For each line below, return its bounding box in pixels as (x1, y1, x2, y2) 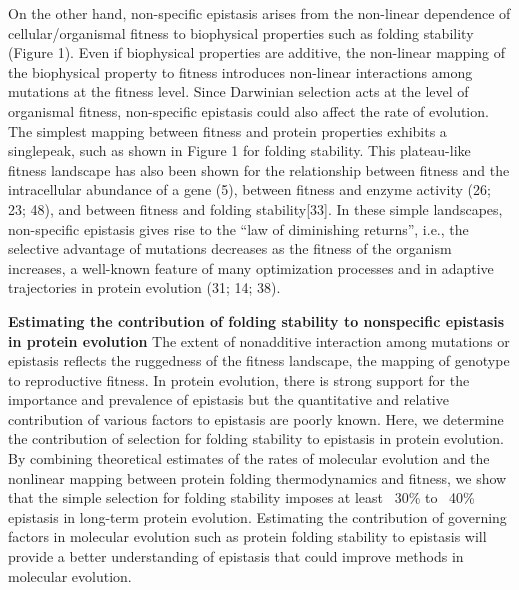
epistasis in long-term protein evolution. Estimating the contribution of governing (8, 506, 507, 527)
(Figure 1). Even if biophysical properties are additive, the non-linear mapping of (8, 42, 506, 63)
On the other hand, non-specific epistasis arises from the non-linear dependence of (8, 3, 511, 23)
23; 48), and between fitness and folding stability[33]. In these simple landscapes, (8, 198, 503, 219)
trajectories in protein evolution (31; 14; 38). (8, 277, 281, 298)
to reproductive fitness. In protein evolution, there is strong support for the (8, 369, 470, 390)
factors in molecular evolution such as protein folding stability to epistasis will (8, 526, 487, 547)
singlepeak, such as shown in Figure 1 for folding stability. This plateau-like (8, 140, 471, 161)
